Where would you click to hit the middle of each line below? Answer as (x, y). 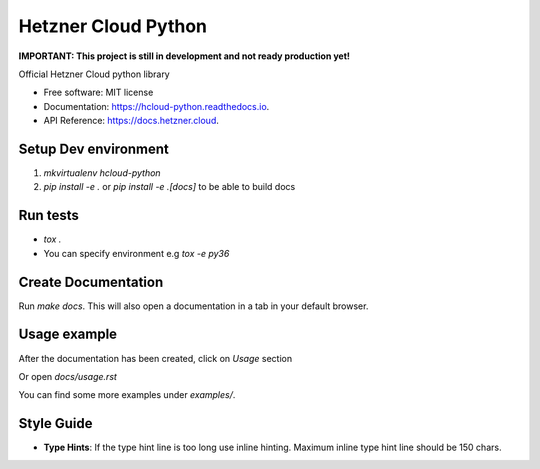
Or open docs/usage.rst (67, 376)
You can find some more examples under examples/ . (127, 395)
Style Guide (56, 423)
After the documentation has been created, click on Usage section (155, 358)
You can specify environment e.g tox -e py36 (136, 253)
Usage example (68, 334)
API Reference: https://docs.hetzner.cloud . (131, 121)
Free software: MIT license (98, 92)
